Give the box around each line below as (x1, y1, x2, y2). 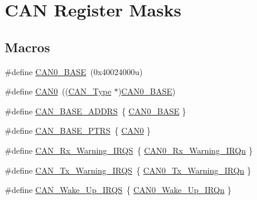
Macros (5, 38, 50, 56)
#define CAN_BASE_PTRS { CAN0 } (5, 124, 151, 137)
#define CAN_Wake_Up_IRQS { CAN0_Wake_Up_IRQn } (5, 184, 232, 196)
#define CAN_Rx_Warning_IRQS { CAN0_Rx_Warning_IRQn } (5, 144, 253, 156)
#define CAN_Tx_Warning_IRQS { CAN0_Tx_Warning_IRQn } (5, 164, 251, 176)
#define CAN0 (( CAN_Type (5, 85, 112, 97)
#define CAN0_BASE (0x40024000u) (5, 65, 143, 77)
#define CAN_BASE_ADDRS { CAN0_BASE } (5, 104, 186, 117)
